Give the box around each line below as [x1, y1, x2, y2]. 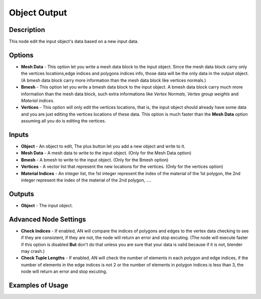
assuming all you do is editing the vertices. [21, 118, 106, 124]
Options [9, 51, 34, 59]
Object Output [9, 7, 67, 18]
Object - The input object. [21, 202, 73, 208]
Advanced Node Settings [9, 215, 87, 224]
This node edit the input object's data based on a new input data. [9, 39, 139, 45]
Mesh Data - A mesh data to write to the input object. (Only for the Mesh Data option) [21, 150, 192, 156]
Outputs [9, 190, 34, 198]
